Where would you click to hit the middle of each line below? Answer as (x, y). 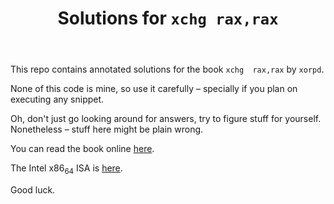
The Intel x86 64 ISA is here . (66, 169)
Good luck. (33, 189)
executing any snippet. (57, 99)
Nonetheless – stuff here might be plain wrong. (107, 129)
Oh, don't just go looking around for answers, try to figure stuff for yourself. (166, 119)
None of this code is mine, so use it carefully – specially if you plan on (154, 89)
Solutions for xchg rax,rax (168, 18)
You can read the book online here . (82, 149)
